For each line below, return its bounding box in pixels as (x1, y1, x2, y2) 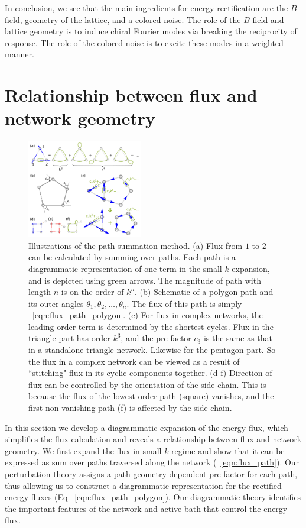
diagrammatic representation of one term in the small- (28, 262, 225, 274)
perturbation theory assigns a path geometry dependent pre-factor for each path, (5, 468, 298, 480)
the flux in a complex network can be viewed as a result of (28, 355, 240, 367)
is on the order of (61, 286, 124, 298)
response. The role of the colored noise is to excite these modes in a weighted (5, 36, 284, 48)
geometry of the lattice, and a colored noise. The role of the (25, 13, 241, 25)
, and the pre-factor (121, 332, 191, 344)
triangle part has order (28, 332, 110, 344)
